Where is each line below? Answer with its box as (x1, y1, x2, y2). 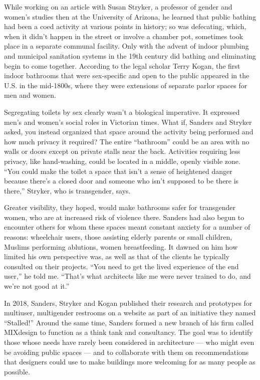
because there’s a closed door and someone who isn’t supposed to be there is (4, 175, 239, 186)
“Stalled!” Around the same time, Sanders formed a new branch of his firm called (4, 317, 254, 327)
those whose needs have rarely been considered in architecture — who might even (4, 337, 254, 347)
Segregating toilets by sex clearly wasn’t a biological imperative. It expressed (4, 106, 240, 117)
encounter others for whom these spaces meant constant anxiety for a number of (4, 222, 250, 232)
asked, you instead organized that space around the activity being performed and (4, 126, 253, 137)
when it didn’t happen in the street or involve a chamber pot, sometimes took (4, 31, 243, 41)
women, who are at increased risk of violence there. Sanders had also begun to (4, 212, 244, 222)
